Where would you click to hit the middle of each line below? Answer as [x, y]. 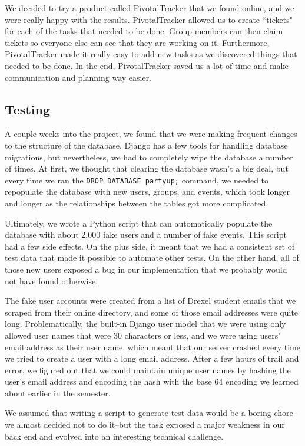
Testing [27, 109]
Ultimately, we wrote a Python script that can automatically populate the [139, 223]
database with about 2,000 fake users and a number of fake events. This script [146, 235]
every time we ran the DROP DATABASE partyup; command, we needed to [137, 180]
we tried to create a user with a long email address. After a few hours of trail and [152, 358]
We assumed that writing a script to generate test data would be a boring [138, 413]
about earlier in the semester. [58, 393]
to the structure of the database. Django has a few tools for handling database [146, 145]
